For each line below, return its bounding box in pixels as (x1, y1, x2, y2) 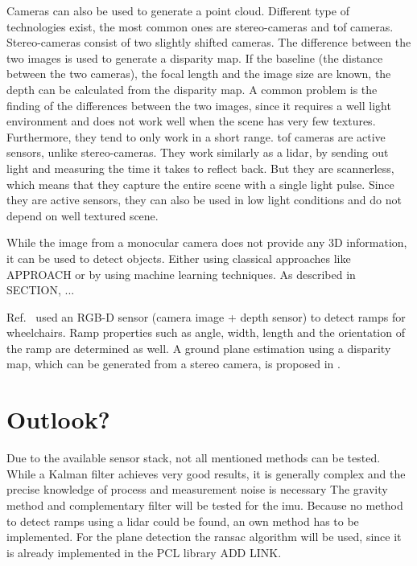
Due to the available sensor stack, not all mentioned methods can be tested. (6, 449, 381, 466)
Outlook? (6, 403, 110, 436)
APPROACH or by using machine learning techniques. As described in (6, 265, 356, 282)
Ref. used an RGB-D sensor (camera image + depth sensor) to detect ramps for (6, 308, 406, 325)
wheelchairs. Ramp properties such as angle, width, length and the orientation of (6, 324, 405, 341)
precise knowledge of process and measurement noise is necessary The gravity (6, 481, 388, 498)
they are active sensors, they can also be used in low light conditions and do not (6, 191, 402, 208)
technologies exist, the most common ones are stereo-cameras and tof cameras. (6, 18, 394, 35)
